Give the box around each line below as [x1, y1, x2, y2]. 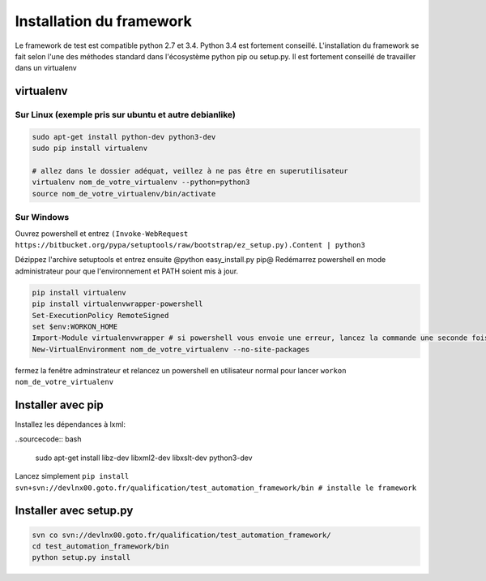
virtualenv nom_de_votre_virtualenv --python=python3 [32, 178, 250, 187]
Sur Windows [15, 212, 70, 223]
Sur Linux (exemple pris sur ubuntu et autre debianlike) [15, 110, 237, 121]
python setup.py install [32, 553, 131, 562]
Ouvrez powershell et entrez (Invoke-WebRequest [15, 228, 189, 239]
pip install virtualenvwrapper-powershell [32, 299, 203, 308]
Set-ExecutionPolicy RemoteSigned [32, 311, 169, 320]
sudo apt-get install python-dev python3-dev [32, 132, 216, 141]
